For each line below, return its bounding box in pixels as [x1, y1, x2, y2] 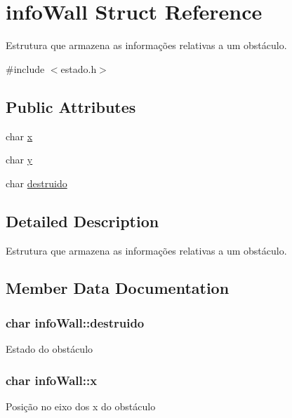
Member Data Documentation [6, 277, 230, 299]
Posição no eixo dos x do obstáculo [6, 398, 156, 413]
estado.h [60, 61, 97, 76]
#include [6, 61, 45, 76]
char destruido [6, 175, 67, 190]
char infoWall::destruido [6, 313, 145, 331]
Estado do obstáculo [6, 342, 93, 356]
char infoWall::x [6, 371, 98, 389]
